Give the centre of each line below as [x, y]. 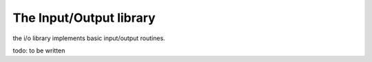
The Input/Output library [84, 18]
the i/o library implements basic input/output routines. [89, 38]
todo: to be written [39, 50]
